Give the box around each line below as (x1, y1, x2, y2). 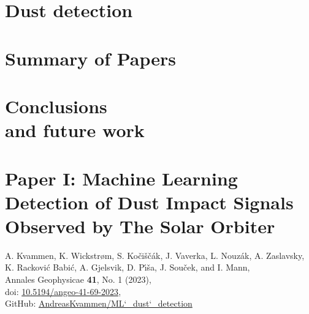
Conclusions (5, 93, 107, 118)
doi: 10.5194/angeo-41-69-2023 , (5, 285, 121, 297)
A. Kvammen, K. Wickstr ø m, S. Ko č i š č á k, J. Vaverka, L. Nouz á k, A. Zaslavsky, (5, 249, 305, 261)
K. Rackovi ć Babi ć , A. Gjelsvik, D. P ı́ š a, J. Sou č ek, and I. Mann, (5, 261, 250, 274)
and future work (5, 118, 145, 143)
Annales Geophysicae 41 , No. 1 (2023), (5, 273, 151, 285)
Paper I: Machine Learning (5, 165, 238, 190)
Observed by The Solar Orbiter (5, 213, 275, 238)
